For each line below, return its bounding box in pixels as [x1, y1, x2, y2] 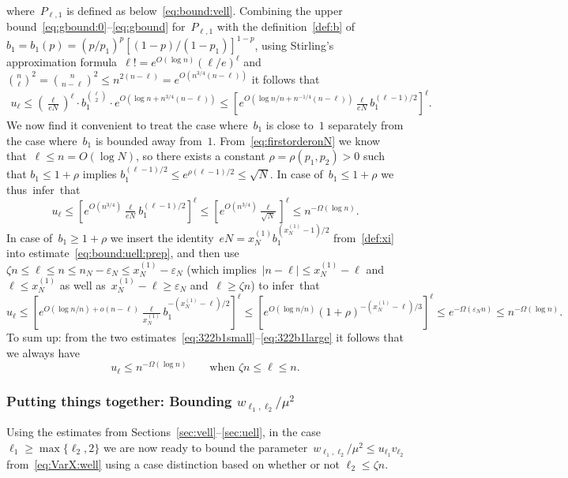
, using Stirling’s [254, 36, 334, 53]
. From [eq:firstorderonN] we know [213, 132, 381, 148]
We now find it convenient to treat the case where [6, 117, 248, 133]
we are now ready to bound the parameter [103, 439, 308, 455]
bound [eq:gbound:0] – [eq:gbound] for [6, 18, 186, 35]
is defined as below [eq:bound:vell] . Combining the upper [66, 2, 343, 18]
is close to [265, 117, 314, 133]
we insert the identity [110, 229, 214, 245]
